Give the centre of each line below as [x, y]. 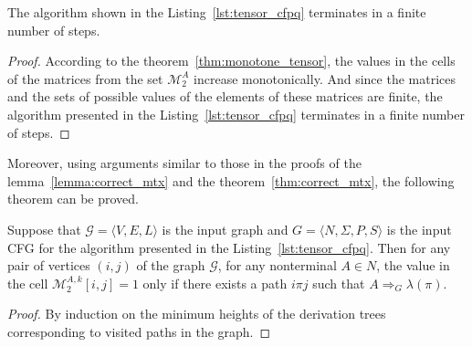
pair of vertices [49, 265]
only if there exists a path [215, 283]
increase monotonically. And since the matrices [325, 78]
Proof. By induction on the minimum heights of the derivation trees [197, 314]
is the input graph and [225, 229]
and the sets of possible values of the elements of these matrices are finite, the [225, 96]
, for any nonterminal [277, 265]
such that [339, 283]
